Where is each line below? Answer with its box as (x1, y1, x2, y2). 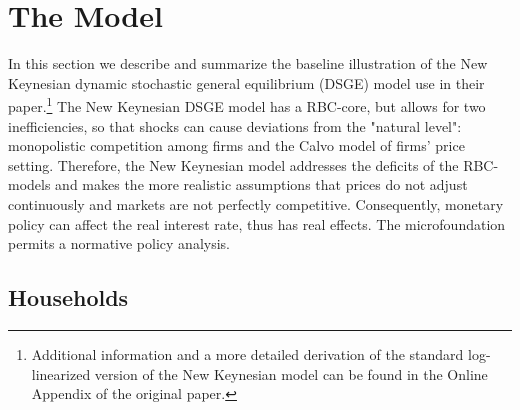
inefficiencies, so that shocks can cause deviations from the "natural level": (8, 115, 462, 136)
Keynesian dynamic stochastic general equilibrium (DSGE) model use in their (8, 72, 485, 93)
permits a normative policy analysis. (8, 233, 230, 254)
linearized (31, 363, 91, 384)
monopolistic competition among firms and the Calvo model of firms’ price (8, 135, 465, 156)
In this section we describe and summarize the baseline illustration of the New (8, 53, 488, 74)
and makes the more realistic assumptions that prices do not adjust (55, 174, 468, 195)
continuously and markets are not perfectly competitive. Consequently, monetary (8, 193, 504, 214)
